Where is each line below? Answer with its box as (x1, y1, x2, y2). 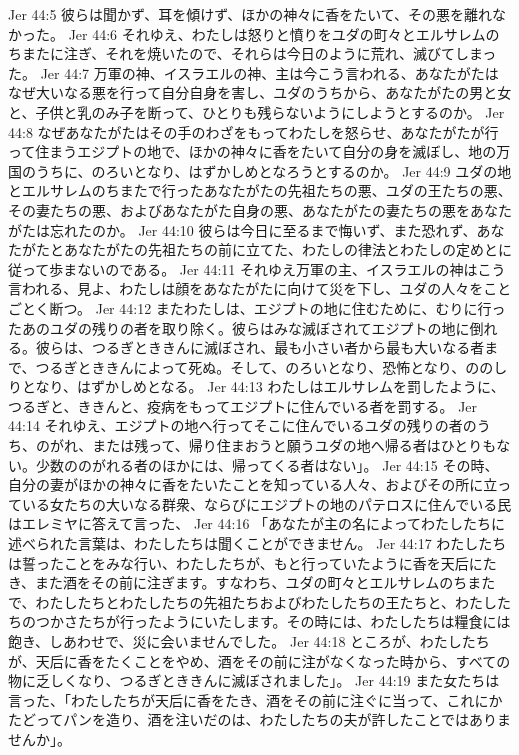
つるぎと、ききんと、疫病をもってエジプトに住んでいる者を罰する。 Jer (8, 395, 478, 416)
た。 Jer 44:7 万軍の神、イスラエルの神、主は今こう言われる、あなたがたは (8, 62, 499, 83)
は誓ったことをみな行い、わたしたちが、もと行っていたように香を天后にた (8, 552, 497, 573)
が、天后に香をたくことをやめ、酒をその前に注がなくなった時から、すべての (8, 650, 511, 671)
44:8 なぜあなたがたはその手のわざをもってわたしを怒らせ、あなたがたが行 (8, 121, 499, 142)
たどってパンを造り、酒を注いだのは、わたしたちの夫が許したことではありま (8, 709, 512, 730)
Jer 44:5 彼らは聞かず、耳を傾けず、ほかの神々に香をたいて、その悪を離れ (8, 4, 493, 24)
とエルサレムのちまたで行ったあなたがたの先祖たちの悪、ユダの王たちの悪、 (8, 180, 512, 201)
